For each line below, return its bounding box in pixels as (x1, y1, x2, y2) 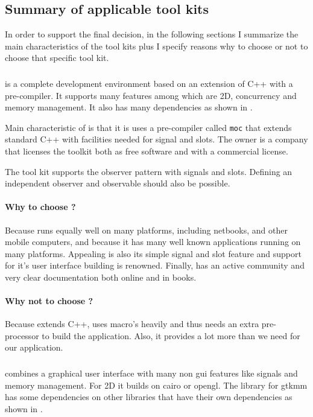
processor (5, 329, 39, 342)
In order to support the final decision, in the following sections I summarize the (5, 28, 299, 40)
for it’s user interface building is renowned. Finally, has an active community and (5, 259, 305, 272)
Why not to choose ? (5, 294, 93, 307)
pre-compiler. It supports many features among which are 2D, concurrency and (5, 89, 297, 101)
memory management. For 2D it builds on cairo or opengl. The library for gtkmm (5, 378, 308, 391)
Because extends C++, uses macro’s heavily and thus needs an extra (5, 317, 259, 330)
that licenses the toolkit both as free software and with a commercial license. (5, 144, 288, 157)
